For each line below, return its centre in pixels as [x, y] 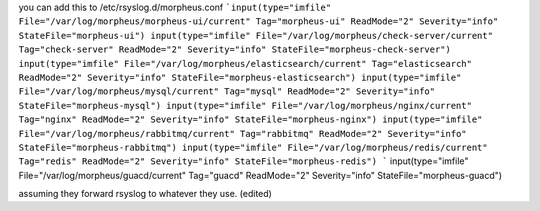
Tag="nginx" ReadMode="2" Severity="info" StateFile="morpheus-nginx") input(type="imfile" [250, 119]
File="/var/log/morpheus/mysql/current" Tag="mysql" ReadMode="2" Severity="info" [226, 91]
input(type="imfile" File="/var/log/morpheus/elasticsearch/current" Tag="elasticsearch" [245, 63]
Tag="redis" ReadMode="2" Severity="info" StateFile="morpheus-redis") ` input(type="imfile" [243, 161]
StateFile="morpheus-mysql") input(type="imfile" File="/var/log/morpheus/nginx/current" [245, 105]
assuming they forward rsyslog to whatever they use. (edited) [145, 194]
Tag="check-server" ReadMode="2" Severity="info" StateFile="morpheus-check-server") [235, 49]
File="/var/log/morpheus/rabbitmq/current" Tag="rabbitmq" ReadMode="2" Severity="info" [242, 133]
